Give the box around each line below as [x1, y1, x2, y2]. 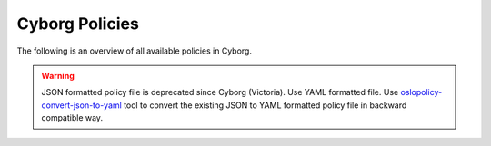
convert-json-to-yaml [41, 100, 122, 111]
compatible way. [41, 112, 104, 123]
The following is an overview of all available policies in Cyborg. [16, 45, 252, 56]
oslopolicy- [400, 87, 443, 98]
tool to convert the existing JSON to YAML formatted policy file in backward [123, 100, 407, 111]
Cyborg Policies [16, 14, 140, 34]
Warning [41, 70, 75, 81]
